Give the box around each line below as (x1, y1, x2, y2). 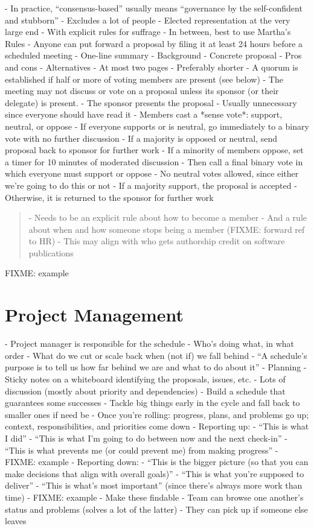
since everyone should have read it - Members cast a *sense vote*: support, (5, 108, 283, 121)
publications (28, 246, 74, 259)
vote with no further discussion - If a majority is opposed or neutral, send (5, 131, 278, 144)
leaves (5, 515, 27, 527)
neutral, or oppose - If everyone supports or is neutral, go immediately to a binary (5, 119, 309, 132)
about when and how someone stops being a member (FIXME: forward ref (28, 223, 305, 235)
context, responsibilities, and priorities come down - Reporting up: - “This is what (5, 420, 309, 432)
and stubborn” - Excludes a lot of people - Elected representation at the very (5, 13, 290, 26)
